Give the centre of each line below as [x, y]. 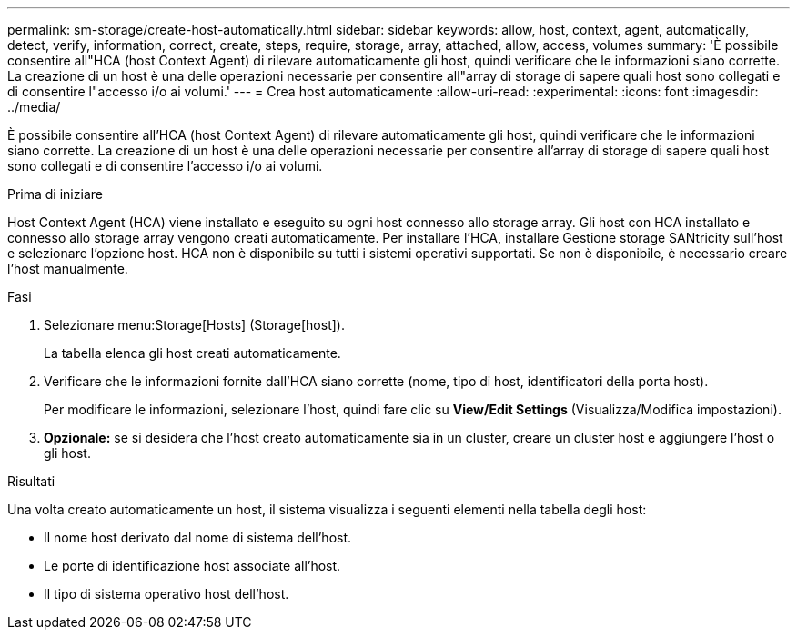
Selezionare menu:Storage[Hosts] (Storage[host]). [194, 325]
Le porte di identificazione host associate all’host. [192, 566]
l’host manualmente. [68, 269]
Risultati [31, 481]
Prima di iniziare [55, 194]
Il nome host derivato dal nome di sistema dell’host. [198, 537]
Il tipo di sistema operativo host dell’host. [166, 594]
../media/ [34, 107]
